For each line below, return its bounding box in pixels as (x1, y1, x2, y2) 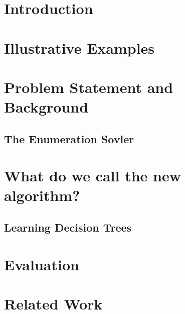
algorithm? (4, 185, 80, 205)
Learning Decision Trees (4, 220, 132, 235)
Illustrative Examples (4, 37, 155, 58)
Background (4, 96, 89, 117)
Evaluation (4, 254, 79, 274)
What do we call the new (4, 165, 181, 186)
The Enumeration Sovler (4, 131, 134, 146)
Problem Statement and (4, 76, 173, 97)
